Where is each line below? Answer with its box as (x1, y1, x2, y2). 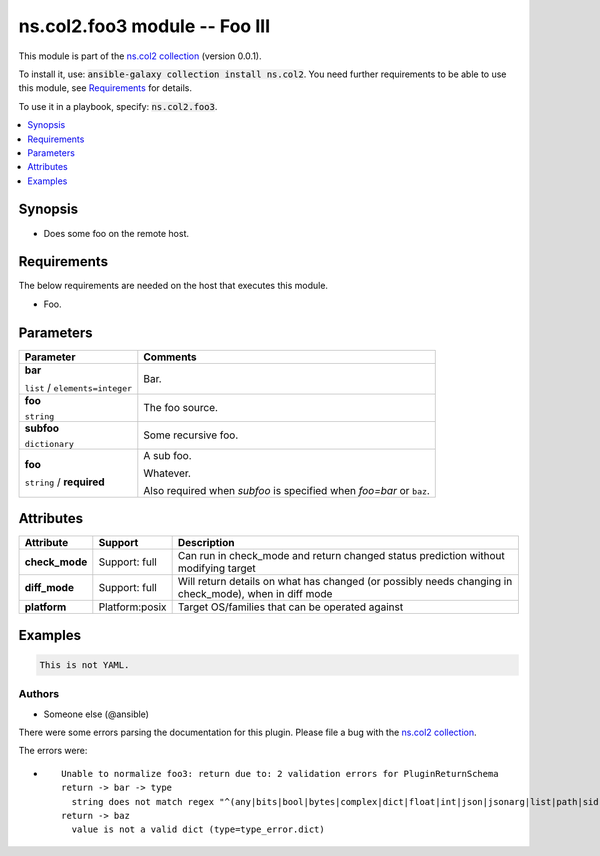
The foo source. (143, 401, 219, 415)
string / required (24, 475, 105, 489)
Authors (18, 687, 60, 701)
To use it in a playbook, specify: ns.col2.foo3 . (18, 100, 218, 112)
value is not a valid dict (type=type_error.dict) (71, 824, 325, 835)
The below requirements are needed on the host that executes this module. (18, 280, 329, 292)
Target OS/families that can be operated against (177, 600, 404, 614)
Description (177, 536, 235, 550)
